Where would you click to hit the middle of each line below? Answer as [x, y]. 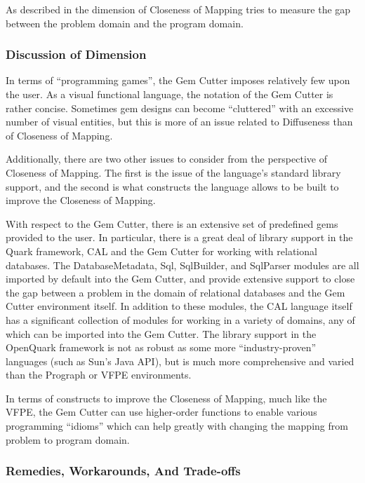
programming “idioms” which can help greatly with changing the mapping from [177, 426]
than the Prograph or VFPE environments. [99, 375]
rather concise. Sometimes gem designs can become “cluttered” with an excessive [180, 108]
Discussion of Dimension [76, 54]
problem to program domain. [68, 439]
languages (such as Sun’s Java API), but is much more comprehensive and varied [180, 361]
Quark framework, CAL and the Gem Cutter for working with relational [161, 251]
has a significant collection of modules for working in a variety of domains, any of [180, 319]
